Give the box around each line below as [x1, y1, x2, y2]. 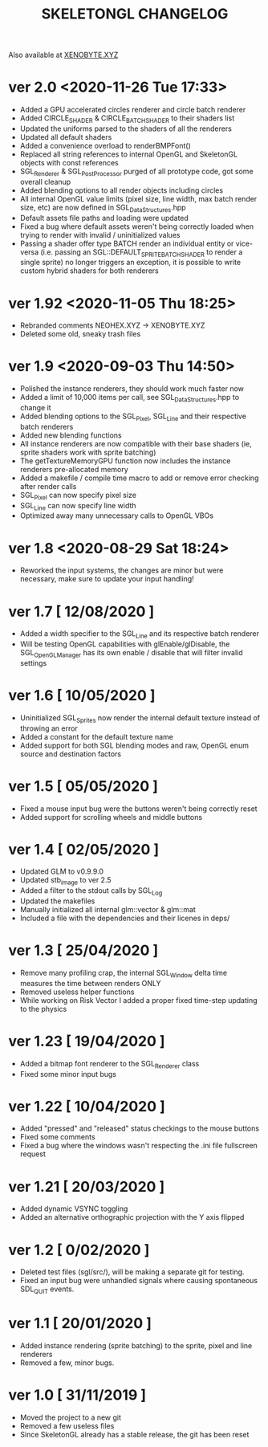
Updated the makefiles [19, 896, 95, 906]
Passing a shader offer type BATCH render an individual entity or [19, 238, 234, 248]
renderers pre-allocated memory [19, 464, 128, 474]
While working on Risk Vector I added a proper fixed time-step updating [19, 995, 258, 1005]
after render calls [19, 481, 77, 491]
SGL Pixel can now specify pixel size [19, 490, 136, 502]
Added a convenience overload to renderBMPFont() [19, 141, 191, 150]
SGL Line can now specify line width [19, 500, 136, 512]
